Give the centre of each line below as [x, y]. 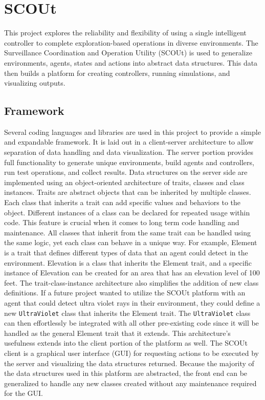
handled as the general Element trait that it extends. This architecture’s [117, 333]
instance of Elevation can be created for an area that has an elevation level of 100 [132, 273]
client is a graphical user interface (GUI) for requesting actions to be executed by [131, 353]
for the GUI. [24, 393]
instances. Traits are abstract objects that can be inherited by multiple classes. [128, 192]
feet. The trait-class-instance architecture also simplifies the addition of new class [131, 282]
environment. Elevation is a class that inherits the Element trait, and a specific [128, 262]
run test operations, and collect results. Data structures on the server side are [126, 172]
